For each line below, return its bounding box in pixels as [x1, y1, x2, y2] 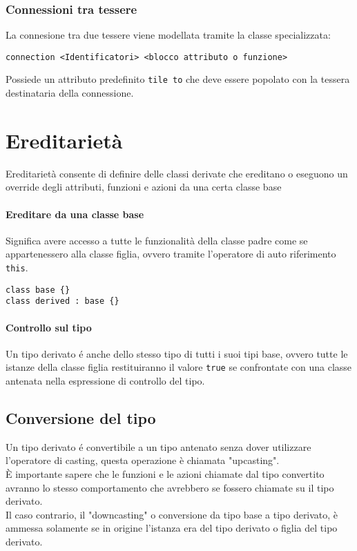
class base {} [6, 284, 70, 295]
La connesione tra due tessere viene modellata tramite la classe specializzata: [6, 28, 331, 42]
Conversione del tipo [6, 407, 156, 429]
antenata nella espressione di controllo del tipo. [6, 374, 205, 388]
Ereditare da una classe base [6, 206, 144, 221]
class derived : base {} [6, 296, 119, 307]
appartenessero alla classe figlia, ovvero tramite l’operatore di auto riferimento [6, 246, 336, 261]
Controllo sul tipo [6, 320, 92, 334]
